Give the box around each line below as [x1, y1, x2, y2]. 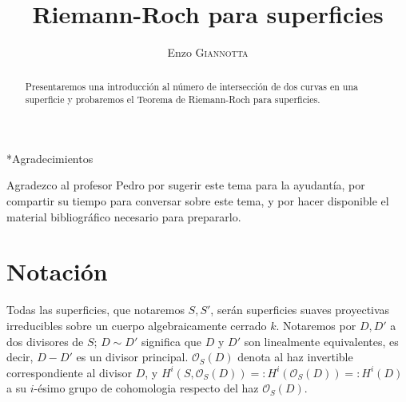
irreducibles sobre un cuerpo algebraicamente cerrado [6, 316, 267, 333]
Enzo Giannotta [167, 44, 249, 61]
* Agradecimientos [6, 149, 94, 166]
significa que [141, 332, 202, 349]
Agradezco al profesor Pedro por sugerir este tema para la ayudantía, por [6, 177, 365, 193]
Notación [6, 255, 108, 288]
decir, [6, 348, 34, 365]
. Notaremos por [276, 316, 356, 333]
